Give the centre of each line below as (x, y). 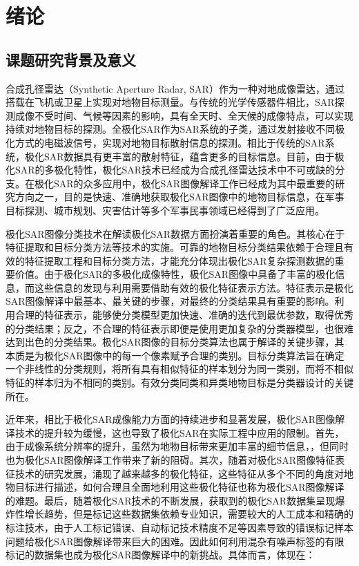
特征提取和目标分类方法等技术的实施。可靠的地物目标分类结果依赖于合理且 (175, 247)
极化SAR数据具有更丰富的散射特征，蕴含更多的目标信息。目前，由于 (179, 156)
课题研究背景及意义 (71, 59)
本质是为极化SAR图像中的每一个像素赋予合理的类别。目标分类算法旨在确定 (175, 355)
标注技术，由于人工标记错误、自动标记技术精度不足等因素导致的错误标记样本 (179, 527)
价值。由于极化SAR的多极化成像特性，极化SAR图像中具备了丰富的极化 (175, 274)
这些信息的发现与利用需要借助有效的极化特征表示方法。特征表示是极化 (194, 287)
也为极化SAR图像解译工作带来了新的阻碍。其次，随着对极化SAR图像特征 (171, 460)
